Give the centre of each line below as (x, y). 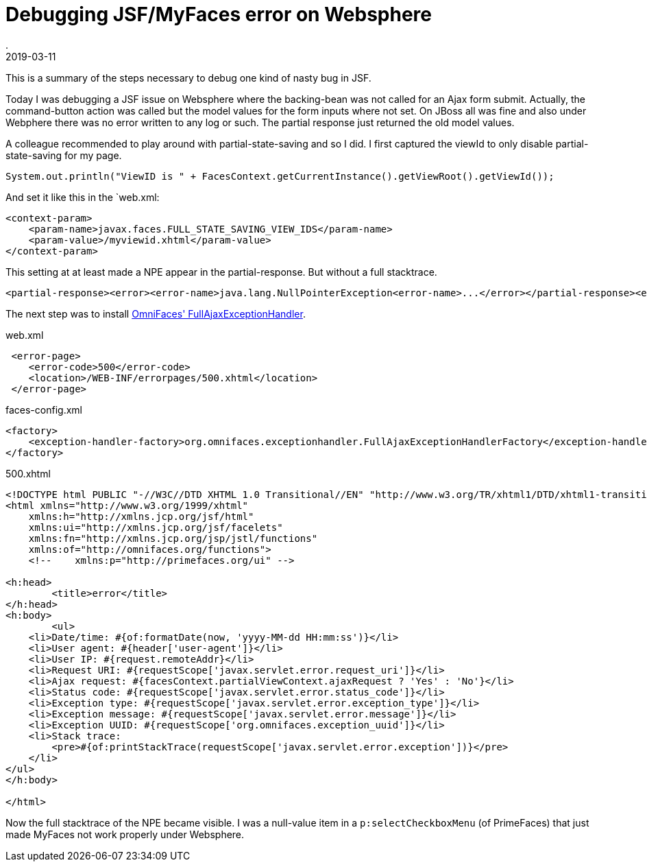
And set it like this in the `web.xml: (83, 197)
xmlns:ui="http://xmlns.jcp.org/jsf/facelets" (156, 527)
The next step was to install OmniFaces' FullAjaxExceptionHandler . (156, 313)
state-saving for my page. (64, 155)
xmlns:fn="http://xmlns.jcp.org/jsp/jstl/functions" (173, 538)
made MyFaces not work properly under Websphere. (125, 834)
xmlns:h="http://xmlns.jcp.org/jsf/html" (141, 516)
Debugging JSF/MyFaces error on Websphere (219, 14)
